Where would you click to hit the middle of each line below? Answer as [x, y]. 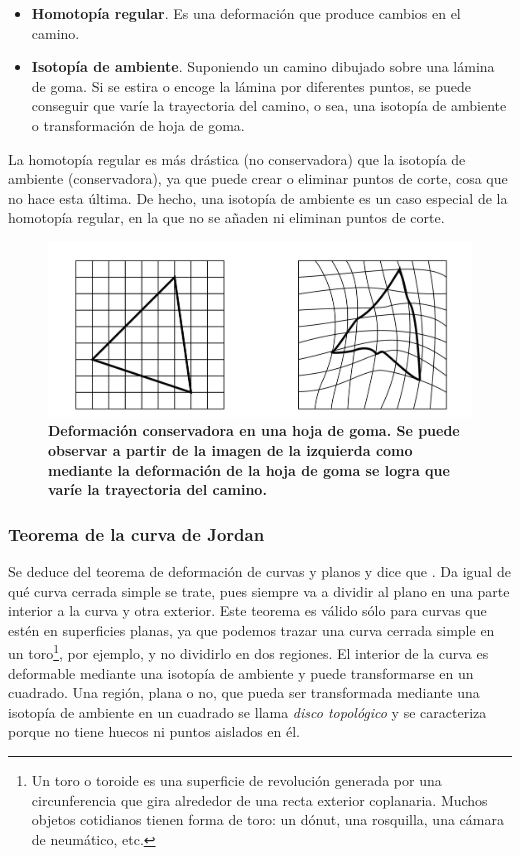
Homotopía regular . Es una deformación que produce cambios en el [246, 13]
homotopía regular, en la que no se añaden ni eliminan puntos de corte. [226, 217]
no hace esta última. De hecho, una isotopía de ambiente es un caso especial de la [258, 197]
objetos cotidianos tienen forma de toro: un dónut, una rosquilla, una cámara [267, 819]
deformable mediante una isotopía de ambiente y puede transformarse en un [241, 672]
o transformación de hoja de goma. [138, 124]
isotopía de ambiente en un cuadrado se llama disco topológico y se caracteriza [247, 711]
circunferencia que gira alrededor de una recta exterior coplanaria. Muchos [259, 799]
